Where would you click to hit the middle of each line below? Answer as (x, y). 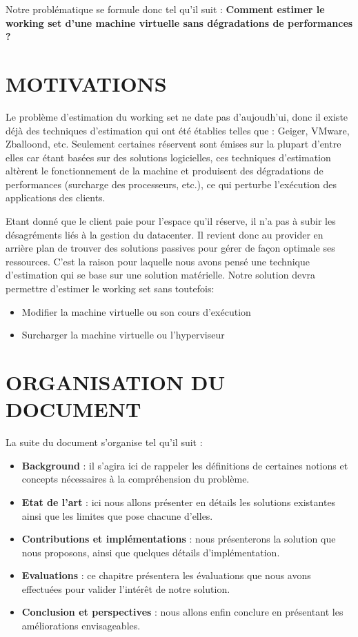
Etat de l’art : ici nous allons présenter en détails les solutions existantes (179, 502)
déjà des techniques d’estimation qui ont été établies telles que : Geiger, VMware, (178, 130)
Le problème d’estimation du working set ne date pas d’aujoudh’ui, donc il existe (177, 116)
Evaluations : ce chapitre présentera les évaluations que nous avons (166, 575)
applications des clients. (56, 198)
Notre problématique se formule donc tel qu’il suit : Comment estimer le (165, 9)
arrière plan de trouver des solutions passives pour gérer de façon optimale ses (170, 248)
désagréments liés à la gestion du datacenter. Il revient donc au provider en (165, 234)
